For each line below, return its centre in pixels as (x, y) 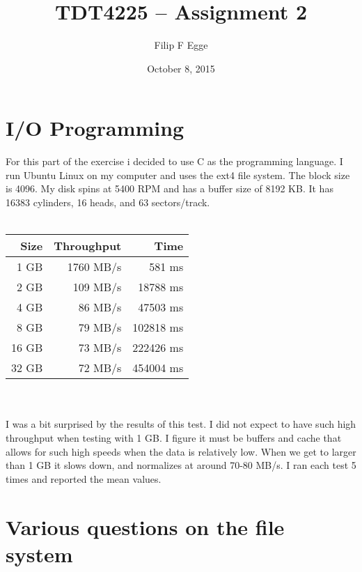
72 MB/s (100, 368)
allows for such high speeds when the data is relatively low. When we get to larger (181, 451)
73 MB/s (100, 348)
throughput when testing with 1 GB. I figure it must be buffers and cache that (174, 438)
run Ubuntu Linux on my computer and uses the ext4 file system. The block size (178, 175)
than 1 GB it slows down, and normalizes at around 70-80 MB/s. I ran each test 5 (181, 465)
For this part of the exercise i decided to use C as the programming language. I (174, 161)
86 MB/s (100, 307)
